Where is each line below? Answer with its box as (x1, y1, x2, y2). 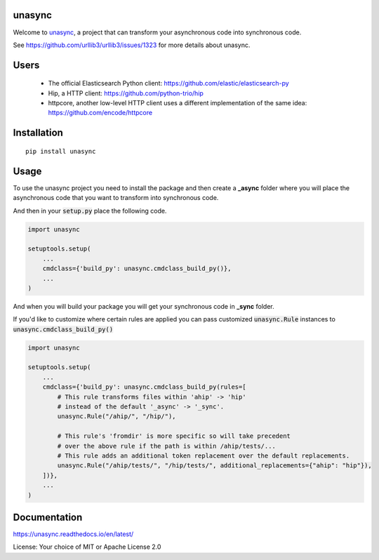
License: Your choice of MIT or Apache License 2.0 (13, 542, 161, 551)
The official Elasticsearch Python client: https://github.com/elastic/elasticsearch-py (48, 79, 289, 88)
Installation (13, 127, 63, 139)
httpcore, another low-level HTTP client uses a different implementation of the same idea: (48, 99, 307, 107)
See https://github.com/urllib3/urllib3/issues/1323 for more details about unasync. (13, 41, 251, 49)
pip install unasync (25, 147, 96, 155)
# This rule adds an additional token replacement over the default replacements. (57, 451, 350, 460)
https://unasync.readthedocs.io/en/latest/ (13, 530, 134, 538)
